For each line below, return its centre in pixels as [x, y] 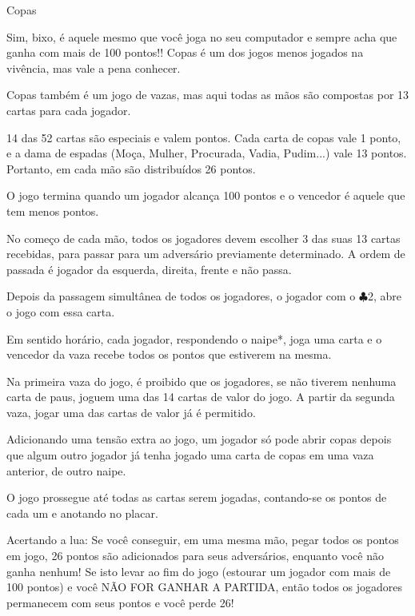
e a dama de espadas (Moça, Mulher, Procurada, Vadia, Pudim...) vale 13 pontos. [207, 153]
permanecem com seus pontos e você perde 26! [120, 602]
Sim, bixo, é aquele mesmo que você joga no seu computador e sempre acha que [202, 36]
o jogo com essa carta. [61, 311]
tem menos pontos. [53, 211]
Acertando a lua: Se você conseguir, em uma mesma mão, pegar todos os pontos [203, 540]
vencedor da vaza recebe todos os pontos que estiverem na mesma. [169, 354]
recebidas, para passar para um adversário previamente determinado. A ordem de [206, 254]
